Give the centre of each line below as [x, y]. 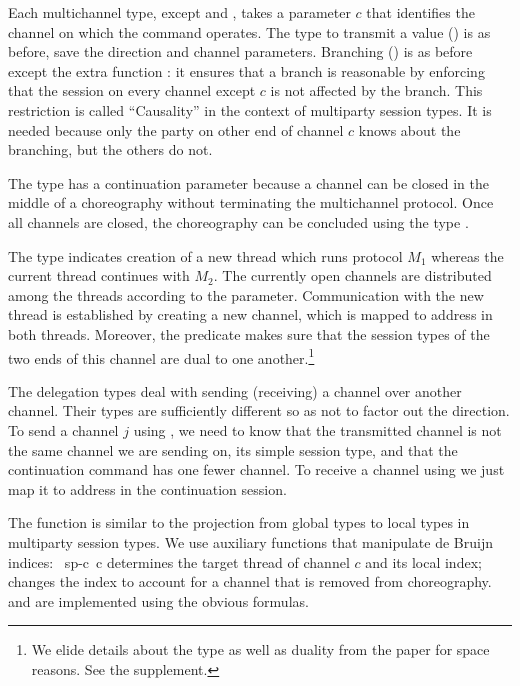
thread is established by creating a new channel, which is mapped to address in [250, 314]
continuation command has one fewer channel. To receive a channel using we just [256, 469]
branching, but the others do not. [110, 149]
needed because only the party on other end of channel [176, 129]
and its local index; [423, 561]
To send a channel [63, 429]
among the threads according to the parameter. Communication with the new [246, 294]
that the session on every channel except [132, 90]
